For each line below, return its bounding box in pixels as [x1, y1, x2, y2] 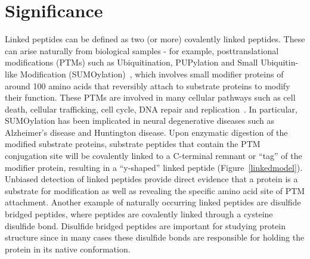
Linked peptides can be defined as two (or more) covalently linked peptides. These [5, 33, 305, 45]
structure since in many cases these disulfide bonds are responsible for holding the [5, 231, 305, 244]
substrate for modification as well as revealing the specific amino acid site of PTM [5, 184, 305, 196]
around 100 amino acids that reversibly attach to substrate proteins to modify [5, 79, 290, 92]
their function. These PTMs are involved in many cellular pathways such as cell [5, 91, 296, 104]
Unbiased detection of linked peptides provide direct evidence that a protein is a [5, 173, 298, 185]
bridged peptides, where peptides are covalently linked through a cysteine [5, 208, 273, 220]
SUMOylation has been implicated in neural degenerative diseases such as [5, 114, 275, 127]
